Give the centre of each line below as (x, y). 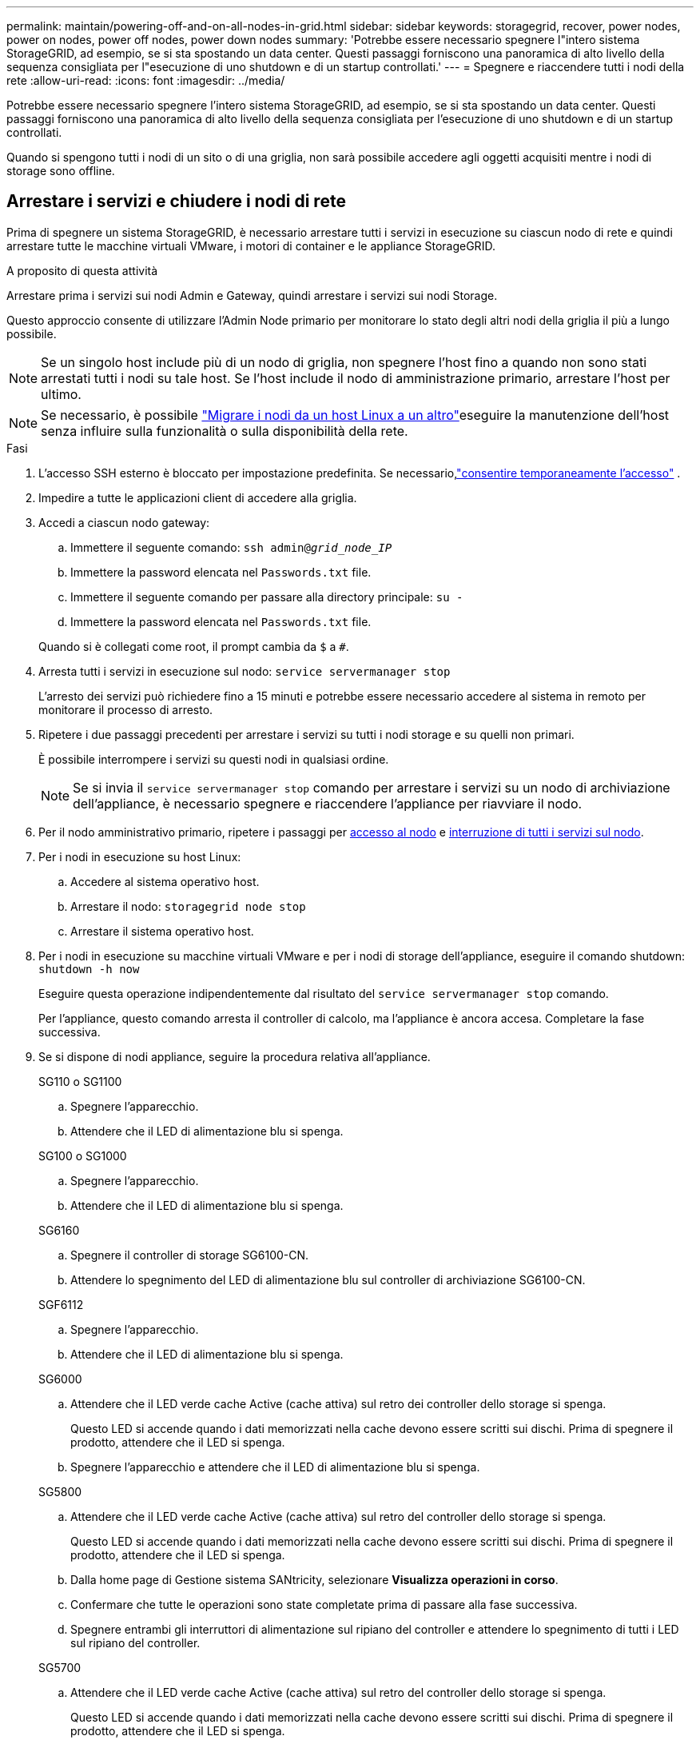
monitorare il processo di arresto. (126, 709)
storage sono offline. (61, 171)
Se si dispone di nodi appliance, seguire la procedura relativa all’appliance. (235, 1056)
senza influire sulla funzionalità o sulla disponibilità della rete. (225, 431)
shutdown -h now (89, 969)
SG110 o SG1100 (80, 1081)
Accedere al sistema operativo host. (165, 881)
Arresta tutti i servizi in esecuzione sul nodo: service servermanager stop (245, 671)
